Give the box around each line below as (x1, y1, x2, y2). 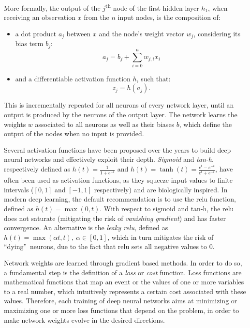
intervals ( (4, 184, 34, 194)
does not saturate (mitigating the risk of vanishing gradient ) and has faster (4, 213, 226, 223)
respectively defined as (4, 164, 71, 174)
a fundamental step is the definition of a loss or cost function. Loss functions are (4, 267, 242, 277)
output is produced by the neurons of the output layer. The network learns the (4, 109, 237, 120)
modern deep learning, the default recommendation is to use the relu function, (4, 194, 236, 204)
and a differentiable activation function (15, 73, 131, 83)
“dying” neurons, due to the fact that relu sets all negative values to (4, 241, 207, 251)
